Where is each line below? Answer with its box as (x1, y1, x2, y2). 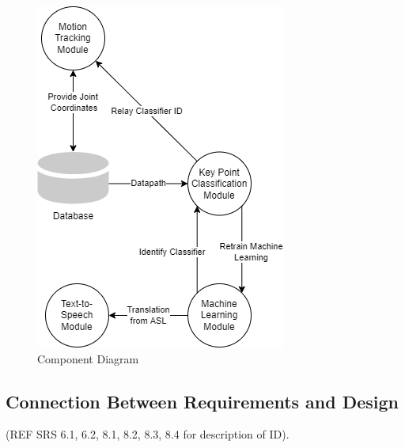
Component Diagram (37, 350, 139, 366)
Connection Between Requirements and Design (6, 389, 399, 413)
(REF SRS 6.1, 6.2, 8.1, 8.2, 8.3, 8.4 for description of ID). (6, 426, 290, 442)
